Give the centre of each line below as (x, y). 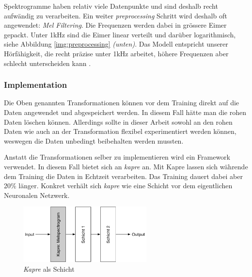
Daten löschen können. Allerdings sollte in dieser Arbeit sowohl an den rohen (118, 122)
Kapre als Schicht (49, 269)
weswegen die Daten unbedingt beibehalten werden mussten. (94, 140)
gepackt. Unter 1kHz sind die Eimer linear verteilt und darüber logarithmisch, (120, 34)
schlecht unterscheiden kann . (47, 63)
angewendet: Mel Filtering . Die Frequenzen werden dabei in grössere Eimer (115, 25)
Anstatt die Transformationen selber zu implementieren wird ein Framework (117, 157)
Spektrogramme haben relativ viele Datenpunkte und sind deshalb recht (111, 6)
